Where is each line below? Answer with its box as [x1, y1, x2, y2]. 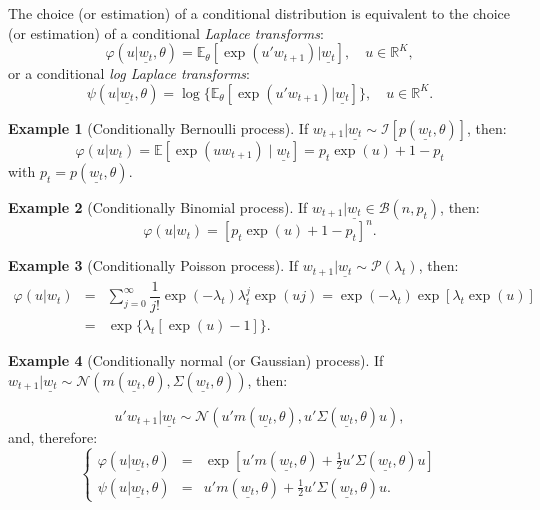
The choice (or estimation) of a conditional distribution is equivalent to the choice [8, 3, 510, 23]
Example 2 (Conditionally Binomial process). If [8, 196, 308, 217]
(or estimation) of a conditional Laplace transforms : [8, 22, 324, 43]
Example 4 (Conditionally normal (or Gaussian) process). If [8, 350, 384, 371]
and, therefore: [8, 426, 98, 447]
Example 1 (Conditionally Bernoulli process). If [8, 117, 309, 138]
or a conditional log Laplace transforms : [8, 63, 250, 84]
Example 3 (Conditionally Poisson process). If [8, 255, 299, 276]
